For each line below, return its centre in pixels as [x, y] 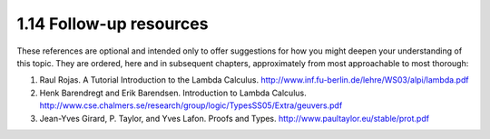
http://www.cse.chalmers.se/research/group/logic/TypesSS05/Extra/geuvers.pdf [191, 105]
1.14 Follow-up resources [113, 24]
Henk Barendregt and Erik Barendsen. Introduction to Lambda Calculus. [173, 93]
